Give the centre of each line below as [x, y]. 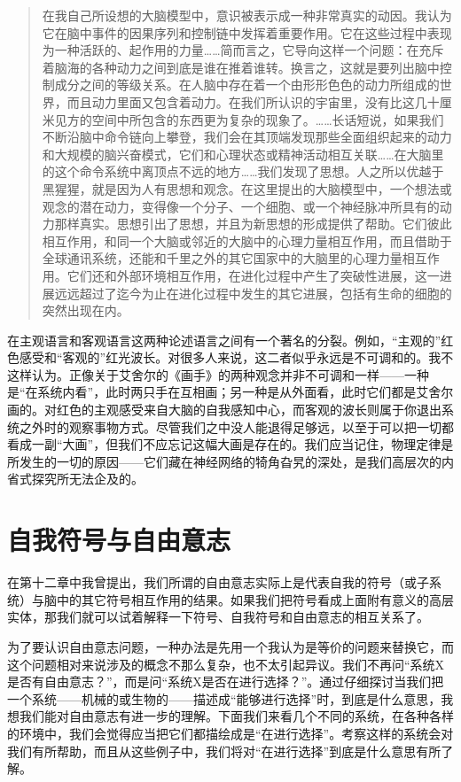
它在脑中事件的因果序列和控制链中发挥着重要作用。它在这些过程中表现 [247, 32]
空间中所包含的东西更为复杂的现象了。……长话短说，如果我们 [268, 119]
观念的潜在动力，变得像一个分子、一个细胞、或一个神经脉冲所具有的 [241, 206]
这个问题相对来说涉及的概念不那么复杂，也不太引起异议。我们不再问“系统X [226, 664]
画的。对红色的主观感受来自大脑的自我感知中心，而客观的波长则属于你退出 [224, 410]
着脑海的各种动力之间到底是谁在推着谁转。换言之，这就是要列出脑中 [241, 67]
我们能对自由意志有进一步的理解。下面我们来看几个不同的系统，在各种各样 [236, 716]
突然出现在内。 [86, 310]
